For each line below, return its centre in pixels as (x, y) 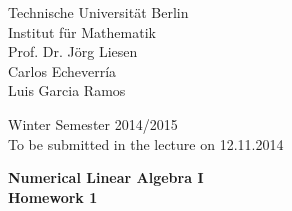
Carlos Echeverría (62, 70)
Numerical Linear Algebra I (106, 177)
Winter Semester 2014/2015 (93, 123)
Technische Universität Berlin (98, 12)
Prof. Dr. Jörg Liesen (73, 51)
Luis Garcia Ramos (67, 90)
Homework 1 (53, 196)
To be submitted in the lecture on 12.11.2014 (146, 143)
